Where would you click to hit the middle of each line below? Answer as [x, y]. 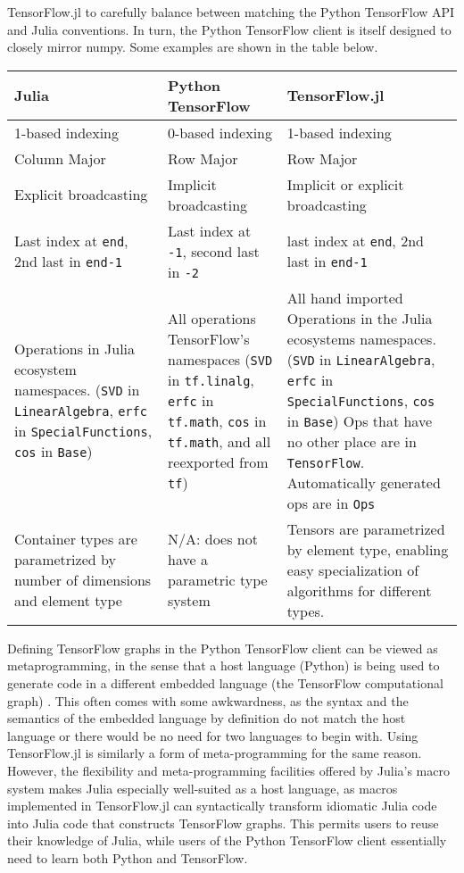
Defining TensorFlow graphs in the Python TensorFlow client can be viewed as [223, 648]
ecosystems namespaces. [361, 338]
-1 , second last [214, 251]
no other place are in [352, 441]
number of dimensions [83, 580]
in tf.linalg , [211, 379]
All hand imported [345, 297]
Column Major [60, 158]
